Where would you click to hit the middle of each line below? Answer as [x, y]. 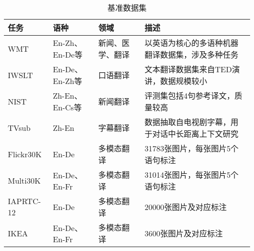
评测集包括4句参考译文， [190, 95]
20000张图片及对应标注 [186, 207]
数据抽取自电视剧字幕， [188, 122]
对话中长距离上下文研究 [196, 134]
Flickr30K [25, 154]
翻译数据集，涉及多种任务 [192, 54]
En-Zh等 [67, 81]
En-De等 [68, 54]
